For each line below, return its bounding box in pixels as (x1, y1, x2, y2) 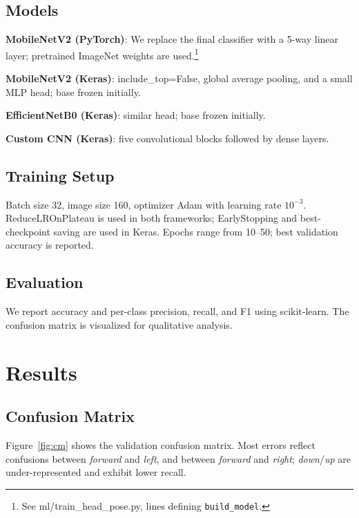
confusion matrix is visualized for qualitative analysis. (6, 317, 233, 332)
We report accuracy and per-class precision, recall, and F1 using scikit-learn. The (6, 304, 349, 318)
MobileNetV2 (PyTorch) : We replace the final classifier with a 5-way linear (6, 32, 339, 46)
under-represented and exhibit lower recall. (6, 465, 186, 479)
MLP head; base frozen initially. (6, 84, 141, 99)
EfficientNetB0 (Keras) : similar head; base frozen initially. (6, 108, 266, 122)
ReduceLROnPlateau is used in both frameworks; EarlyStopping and (6, 211, 298, 225)
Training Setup (6, 164, 115, 186)
